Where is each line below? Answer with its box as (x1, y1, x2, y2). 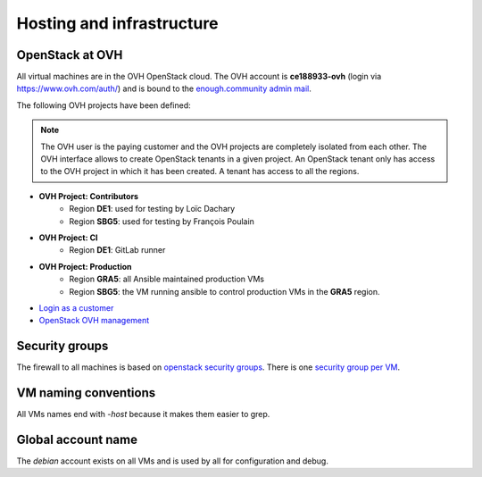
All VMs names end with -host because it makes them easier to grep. (16, 409, 270, 420)
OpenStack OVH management (38, 315, 150, 326)
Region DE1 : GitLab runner (69, 245, 166, 255)
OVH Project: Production (38, 261, 132, 272)
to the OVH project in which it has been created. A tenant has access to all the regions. (40, 166, 360, 177)
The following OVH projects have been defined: (16, 99, 191, 111)
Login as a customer (38, 302, 114, 313)
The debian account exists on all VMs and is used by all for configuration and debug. (16, 456, 329, 466)
